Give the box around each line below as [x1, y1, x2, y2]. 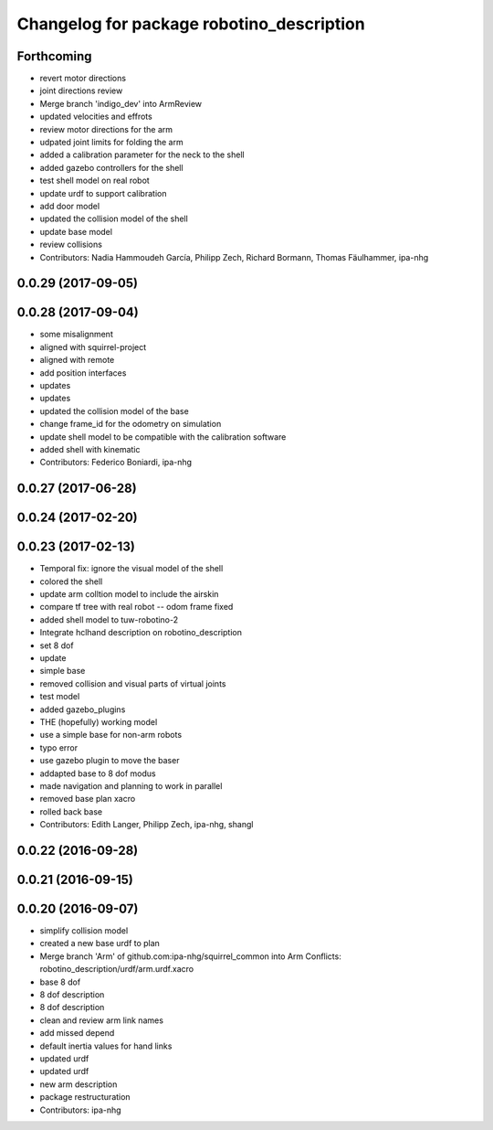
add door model [39, 200, 100, 211]
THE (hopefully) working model [39, 716, 158, 727]
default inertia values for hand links [39, 1040, 173, 1051]
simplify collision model [39, 925, 129, 936]
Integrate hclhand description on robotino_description [39, 627, 242, 638]
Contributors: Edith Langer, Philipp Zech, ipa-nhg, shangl [39, 819, 254, 830]
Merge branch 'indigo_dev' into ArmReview [39, 98, 203, 109]
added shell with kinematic [39, 443, 141, 454]
